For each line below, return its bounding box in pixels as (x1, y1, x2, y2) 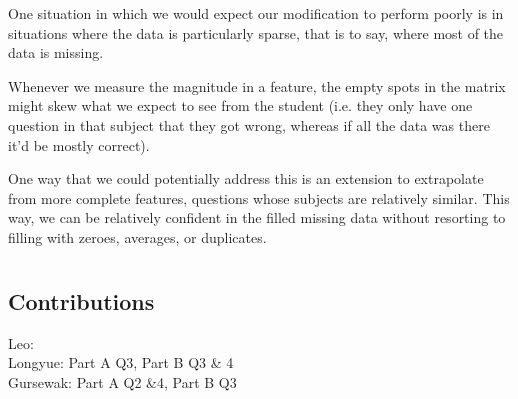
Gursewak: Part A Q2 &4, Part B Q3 (8, 371, 237, 392)
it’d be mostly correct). (8, 134, 150, 155)
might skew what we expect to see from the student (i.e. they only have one (8, 95, 473, 116)
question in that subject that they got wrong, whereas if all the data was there (8, 114, 490, 135)
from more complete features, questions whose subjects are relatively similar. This (8, 187, 510, 208)
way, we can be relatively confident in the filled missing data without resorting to (8, 207, 506, 228)
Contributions (8, 285, 155, 316)
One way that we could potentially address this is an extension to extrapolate (8, 168, 484, 189)
